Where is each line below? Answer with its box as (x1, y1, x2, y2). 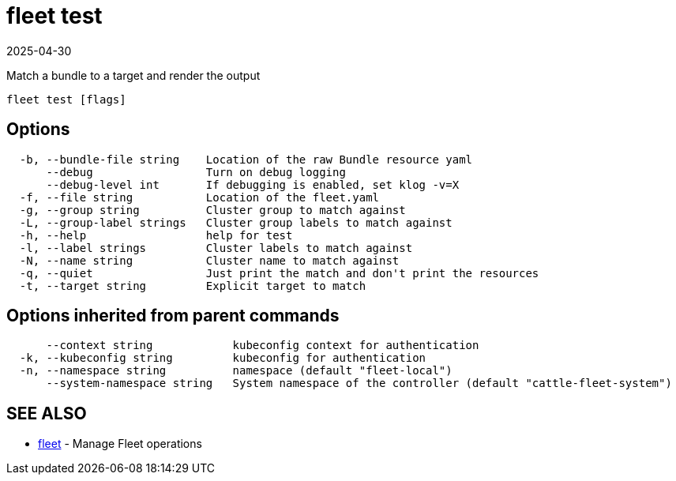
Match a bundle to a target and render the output (6, 68, 261, 82)
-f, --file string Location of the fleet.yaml (19, 190, 380, 204)
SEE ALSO (6, 403, 87, 423)
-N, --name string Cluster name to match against (19, 254, 400, 267)
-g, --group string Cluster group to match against (19, 203, 406, 216)
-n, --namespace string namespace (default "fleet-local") (19, 364, 453, 378)
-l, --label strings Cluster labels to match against (19, 241, 413, 254)
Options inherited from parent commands (6, 306, 340, 326)
